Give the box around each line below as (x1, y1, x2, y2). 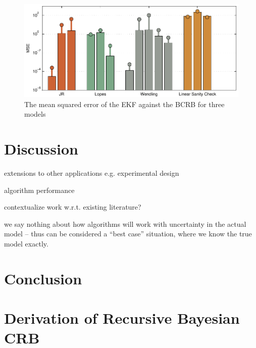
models (24, 109, 46, 119)
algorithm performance (4, 184, 75, 195)
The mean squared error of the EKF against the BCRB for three (24, 98, 225, 109)
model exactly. (4, 238, 48, 248)
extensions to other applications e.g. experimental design (4, 168, 179, 178)
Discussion (4, 138, 78, 159)
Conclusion (4, 268, 82, 288)
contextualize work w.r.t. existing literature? (4, 202, 141, 212)
